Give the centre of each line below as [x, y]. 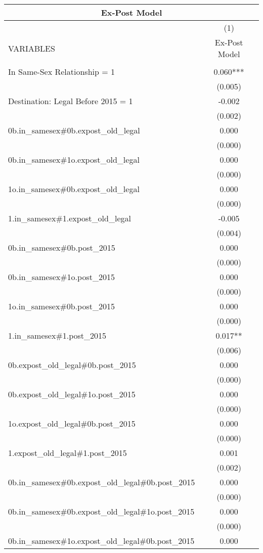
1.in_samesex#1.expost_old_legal [70, 218]
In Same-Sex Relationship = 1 [61, 72]
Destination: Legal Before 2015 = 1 [71, 101]
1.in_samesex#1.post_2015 [57, 335]
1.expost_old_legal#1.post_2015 [68, 453]
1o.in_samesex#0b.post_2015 [61, 306]
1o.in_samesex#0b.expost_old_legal [74, 189]
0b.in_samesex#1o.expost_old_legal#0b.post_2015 [101, 541]
